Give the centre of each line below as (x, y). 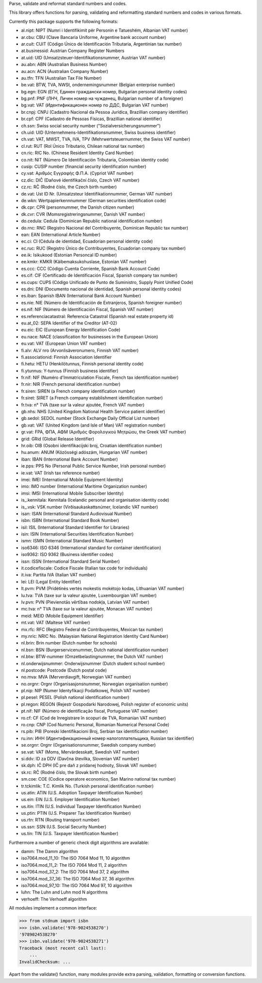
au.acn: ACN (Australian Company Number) (65, 71)
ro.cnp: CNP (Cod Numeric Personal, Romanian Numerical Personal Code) (95, 725)
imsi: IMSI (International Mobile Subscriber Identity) (72, 493)
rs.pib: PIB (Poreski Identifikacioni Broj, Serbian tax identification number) (95, 732)
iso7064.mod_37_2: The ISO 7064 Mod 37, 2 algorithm (75, 872)
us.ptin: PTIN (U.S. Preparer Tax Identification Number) (76, 813)
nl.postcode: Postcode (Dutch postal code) (64, 670)
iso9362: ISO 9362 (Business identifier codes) (67, 554)
